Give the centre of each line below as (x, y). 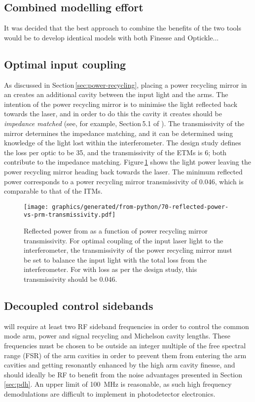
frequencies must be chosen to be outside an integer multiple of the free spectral (125, 345)
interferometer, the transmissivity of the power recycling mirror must (128, 250)
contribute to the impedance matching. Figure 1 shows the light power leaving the (127, 162)
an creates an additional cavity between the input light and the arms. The (116, 94)
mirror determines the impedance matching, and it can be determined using (119, 133)
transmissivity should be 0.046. (71, 279)
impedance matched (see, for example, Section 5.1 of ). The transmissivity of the (124, 123)
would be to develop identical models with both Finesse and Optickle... (111, 37)
